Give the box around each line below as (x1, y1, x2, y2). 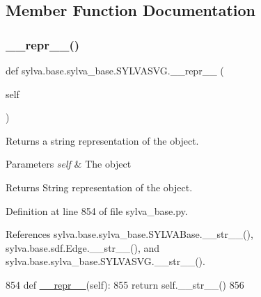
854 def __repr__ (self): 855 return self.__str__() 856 (6, 277, 244, 291)
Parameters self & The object (6, 156, 132, 171)
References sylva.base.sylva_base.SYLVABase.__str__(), (6, 227, 253, 241)
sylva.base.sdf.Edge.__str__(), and (6, 240, 160, 255)
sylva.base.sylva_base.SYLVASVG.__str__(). (6, 254, 205, 268)
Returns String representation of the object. (6, 179, 193, 194)
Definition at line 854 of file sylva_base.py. (6, 203, 188, 218)
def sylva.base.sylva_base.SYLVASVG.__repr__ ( (6, 63, 224, 77)
